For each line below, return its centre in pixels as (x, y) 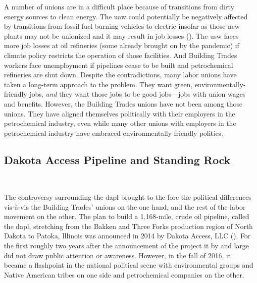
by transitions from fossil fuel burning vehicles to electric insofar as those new (122, 26)
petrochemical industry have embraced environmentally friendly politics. (114, 133)
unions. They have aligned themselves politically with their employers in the (120, 113)
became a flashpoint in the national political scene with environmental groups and (129, 265)
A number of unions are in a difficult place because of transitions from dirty (119, 6)
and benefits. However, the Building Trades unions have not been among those (123, 103)
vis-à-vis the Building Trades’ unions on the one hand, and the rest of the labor (125, 206)
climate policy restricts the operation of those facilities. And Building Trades (121, 55)
